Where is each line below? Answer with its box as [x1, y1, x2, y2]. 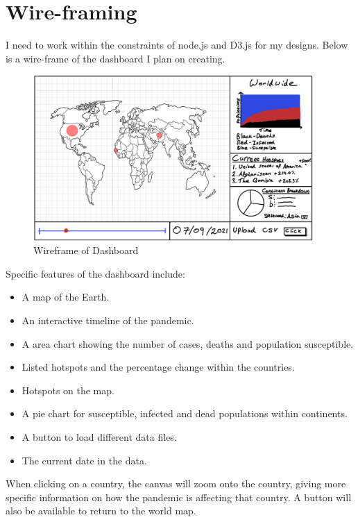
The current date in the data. [22, 453, 147, 467]
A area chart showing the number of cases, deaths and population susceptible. [22, 336, 354, 351]
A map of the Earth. [22, 289, 110, 304]
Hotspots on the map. [22, 382, 114, 397]
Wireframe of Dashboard [33, 243, 139, 258]
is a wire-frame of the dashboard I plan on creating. [6, 51, 225, 65]
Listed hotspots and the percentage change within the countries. [22, 360, 295, 374]
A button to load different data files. [22, 430, 177, 444]
